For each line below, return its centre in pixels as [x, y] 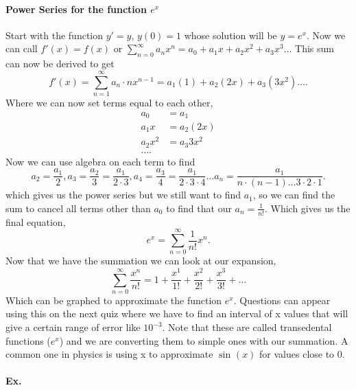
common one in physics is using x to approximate [109, 354]
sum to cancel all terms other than [78, 208]
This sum [315, 48]
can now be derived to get [60, 64]
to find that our [199, 208]
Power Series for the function [76, 9]
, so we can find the [294, 195]
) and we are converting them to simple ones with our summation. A [204, 340]
